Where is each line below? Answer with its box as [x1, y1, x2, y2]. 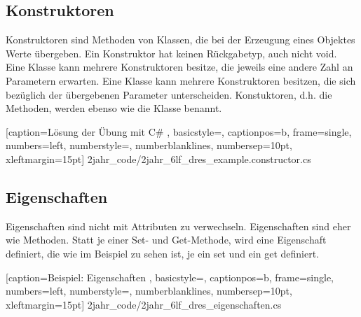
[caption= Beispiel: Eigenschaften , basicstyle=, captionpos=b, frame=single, [6, 269, 334, 284]
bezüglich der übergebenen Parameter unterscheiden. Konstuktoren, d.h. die [6, 87, 332, 101]
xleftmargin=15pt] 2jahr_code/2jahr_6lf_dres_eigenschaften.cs [6, 297, 282, 311]
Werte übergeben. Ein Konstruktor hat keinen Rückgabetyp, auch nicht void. [6, 45, 337, 60]
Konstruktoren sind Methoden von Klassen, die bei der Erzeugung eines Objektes [6, 32, 355, 47]
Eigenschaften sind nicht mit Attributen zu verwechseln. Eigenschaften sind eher [6, 218, 351, 233]
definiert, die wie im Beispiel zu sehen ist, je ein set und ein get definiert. [6, 246, 319, 260]
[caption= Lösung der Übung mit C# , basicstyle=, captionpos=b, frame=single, [6, 124, 352, 139]
